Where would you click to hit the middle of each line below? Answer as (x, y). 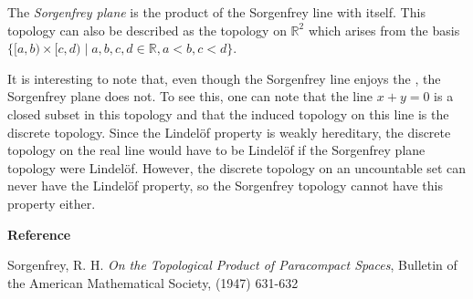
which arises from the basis (384, 30)
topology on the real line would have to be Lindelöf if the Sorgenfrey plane (216, 150)
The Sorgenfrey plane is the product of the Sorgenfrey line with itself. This (216, 12)
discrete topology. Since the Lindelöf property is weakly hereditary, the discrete (229, 132)
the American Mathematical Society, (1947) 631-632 (153, 282)
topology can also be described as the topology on (147, 30)
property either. (52, 203)
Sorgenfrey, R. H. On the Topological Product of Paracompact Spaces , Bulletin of (232, 265)
